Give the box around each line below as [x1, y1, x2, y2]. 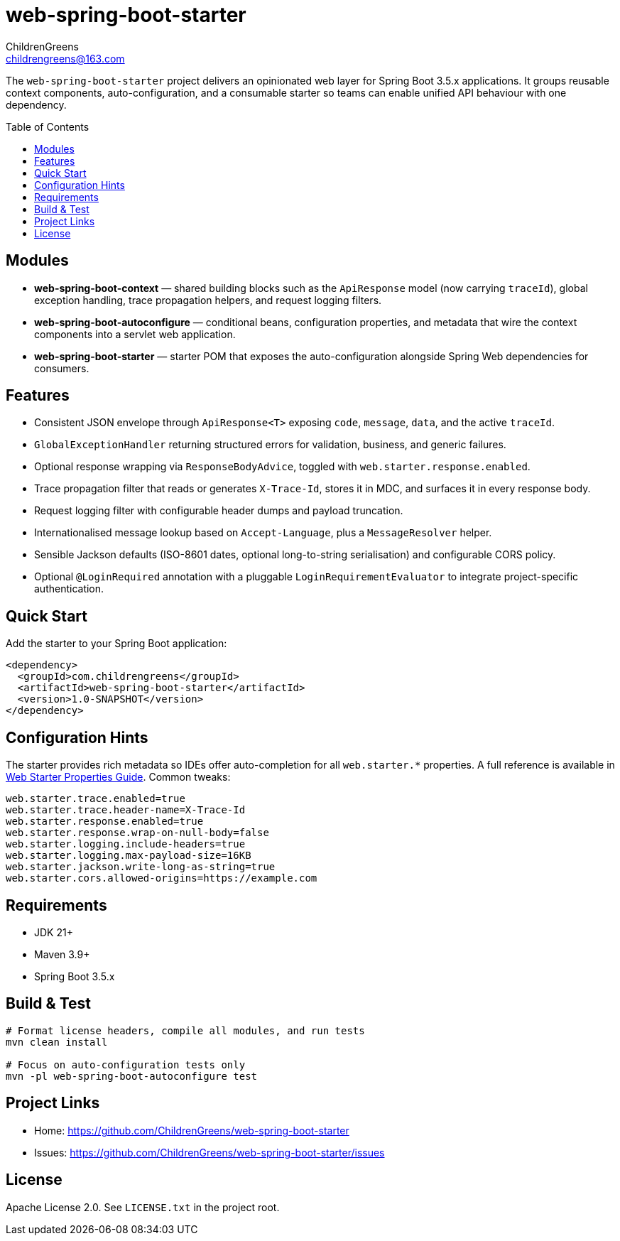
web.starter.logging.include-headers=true [6, 838, 246, 850]
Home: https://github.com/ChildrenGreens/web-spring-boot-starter [34, 1124, 349, 1137]
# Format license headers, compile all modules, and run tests [6, 1024, 365, 1036]
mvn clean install [6, 1036, 108, 1048]
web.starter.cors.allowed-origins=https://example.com [6, 872, 317, 884]
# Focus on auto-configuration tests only [6, 1058, 246, 1071]
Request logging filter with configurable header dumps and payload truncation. [34, 504, 403, 517]
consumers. [34, 362, 89, 374]
